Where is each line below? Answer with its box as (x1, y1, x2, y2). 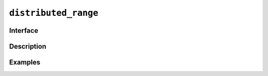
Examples (9, 58, 41, 67)
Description (9, 42, 47, 51)
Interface (9, 26, 38, 35)
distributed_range (9, 7, 99, 18)
